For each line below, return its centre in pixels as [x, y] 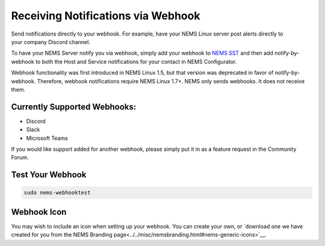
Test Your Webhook [49, 175]
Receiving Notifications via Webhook [106, 16]
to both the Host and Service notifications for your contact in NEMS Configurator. [136, 61]
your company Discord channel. [51, 42]
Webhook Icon [39, 212]
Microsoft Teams [47, 138]
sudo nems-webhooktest [57, 193]
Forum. [20, 157]
